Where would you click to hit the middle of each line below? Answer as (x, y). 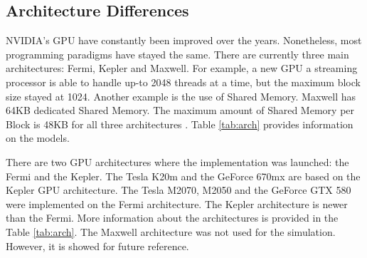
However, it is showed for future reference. (97, 246)
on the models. (38, 138)
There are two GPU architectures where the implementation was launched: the (177, 161)
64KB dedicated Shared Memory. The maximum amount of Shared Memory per (180, 110)
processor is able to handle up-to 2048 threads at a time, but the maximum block (183, 82)
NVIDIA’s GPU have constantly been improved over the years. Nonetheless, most (184, 40)
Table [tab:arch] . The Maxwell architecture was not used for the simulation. (171, 231)
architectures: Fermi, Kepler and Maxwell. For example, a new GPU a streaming (182, 68)
